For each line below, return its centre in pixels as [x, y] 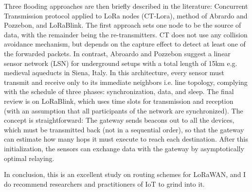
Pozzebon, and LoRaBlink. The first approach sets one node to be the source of [123, 25]
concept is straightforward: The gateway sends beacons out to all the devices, [119, 120]
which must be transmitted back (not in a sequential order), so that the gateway [124, 129]
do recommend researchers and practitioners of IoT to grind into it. [104, 184]
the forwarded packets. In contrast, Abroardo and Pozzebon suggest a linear [117, 53]
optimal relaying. [29, 158]
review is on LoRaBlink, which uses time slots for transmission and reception [119, 101]
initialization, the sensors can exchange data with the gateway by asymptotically [124, 148]
